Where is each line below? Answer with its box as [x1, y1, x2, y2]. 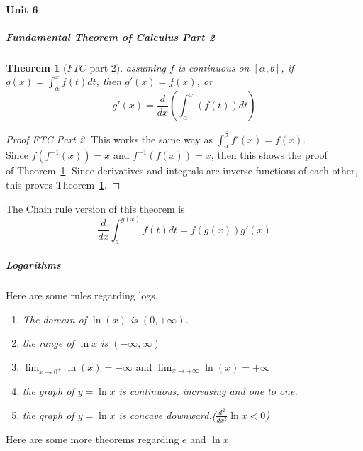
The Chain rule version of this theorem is [6, 201, 185, 216]
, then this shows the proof [211, 147, 328, 162]
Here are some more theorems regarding [6, 432, 179, 447]
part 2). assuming [89, 60, 166, 74]
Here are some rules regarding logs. [6, 288, 158, 303]
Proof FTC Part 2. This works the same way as [6, 131, 213, 146]
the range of [22, 335, 74, 350]
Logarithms [6, 257, 61, 272]
